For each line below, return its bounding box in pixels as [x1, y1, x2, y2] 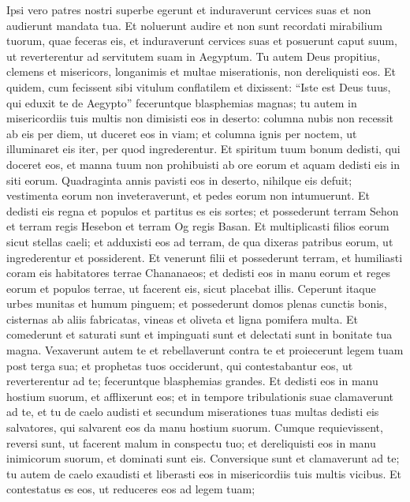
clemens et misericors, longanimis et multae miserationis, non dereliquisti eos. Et [6, 63, 397, 80]
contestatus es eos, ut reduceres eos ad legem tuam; [6, 481, 255, 497]
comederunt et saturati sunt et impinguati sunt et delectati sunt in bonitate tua [6, 326, 393, 343]
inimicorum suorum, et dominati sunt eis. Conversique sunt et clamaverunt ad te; [6, 450, 400, 466]
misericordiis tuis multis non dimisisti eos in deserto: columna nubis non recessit [6, 110, 393, 126]
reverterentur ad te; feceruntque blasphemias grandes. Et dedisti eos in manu [6, 373, 378, 389]
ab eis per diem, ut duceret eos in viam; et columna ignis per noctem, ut [6, 125, 357, 141]
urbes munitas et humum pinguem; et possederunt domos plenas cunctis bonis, [6, 295, 387, 312]
